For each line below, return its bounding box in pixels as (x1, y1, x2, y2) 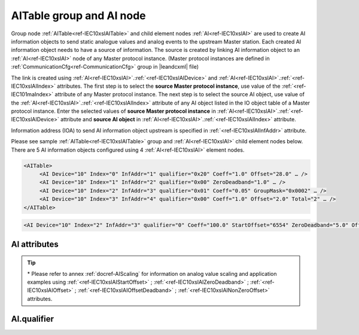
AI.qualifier (11, 314, 54, 324)
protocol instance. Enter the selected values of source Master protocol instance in (11, 107, 217, 115)
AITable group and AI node (11, 9, 146, 22)
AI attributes (11, 239, 59, 249)
